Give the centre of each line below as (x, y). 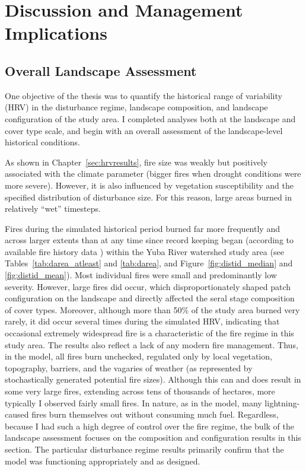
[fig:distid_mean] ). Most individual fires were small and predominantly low (141, 275)
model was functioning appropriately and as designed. (103, 461)
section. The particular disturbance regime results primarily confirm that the (144, 449)
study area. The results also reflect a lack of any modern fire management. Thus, (152, 344)
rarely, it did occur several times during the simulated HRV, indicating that (142, 321)
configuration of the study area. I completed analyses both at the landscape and (150, 118)
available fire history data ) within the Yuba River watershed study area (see (144, 251)
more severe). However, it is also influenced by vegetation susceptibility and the (149, 185)
